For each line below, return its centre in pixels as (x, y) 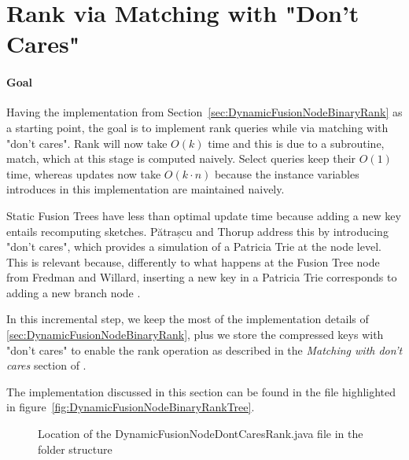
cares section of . (46, 365)
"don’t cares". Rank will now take (87, 143)
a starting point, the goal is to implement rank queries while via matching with (197, 127)
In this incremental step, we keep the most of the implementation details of (188, 319)
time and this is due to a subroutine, (296, 143)
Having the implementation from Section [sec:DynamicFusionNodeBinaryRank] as (204, 112)
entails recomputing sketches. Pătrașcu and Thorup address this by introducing (197, 231)
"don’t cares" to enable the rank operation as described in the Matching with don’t (204, 350)
